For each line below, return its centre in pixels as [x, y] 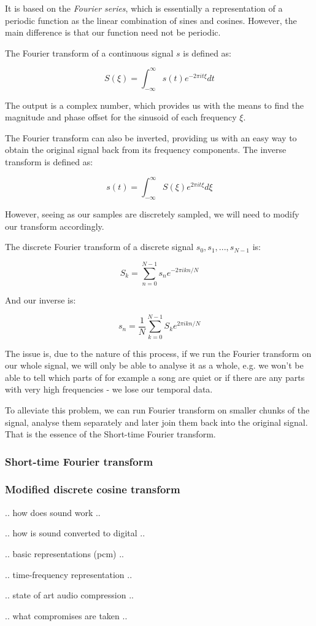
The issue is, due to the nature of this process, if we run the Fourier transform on [158, 353]
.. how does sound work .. [53, 512]
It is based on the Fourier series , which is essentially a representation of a [144, 8]
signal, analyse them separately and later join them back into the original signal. [156, 422]
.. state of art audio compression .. [69, 595]
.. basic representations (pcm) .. [64, 553]
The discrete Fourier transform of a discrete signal [99, 247]
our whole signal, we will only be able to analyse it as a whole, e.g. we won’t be [154, 365]
